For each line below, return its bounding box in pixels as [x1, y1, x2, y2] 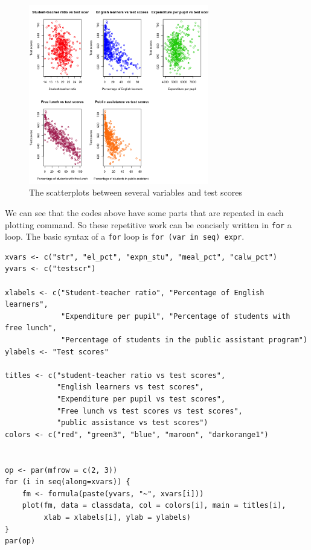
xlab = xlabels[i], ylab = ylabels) [43, 513, 191, 522]
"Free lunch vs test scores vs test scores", [56, 406, 243, 415]
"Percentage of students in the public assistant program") [61, 336, 308, 345]
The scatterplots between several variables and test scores [29, 186, 242, 199]
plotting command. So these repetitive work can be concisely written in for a [5, 218, 292, 231]
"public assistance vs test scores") [56, 418, 208, 427]
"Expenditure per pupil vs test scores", [56, 395, 226, 404]
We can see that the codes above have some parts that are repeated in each [5, 206, 284, 219]
